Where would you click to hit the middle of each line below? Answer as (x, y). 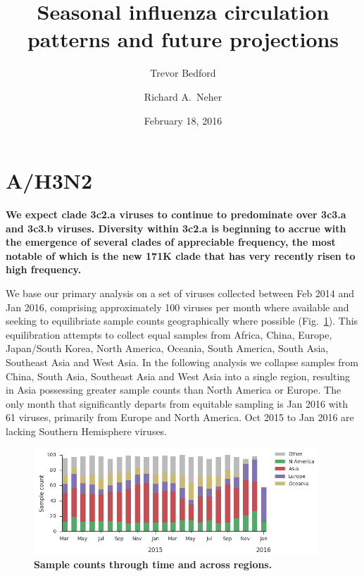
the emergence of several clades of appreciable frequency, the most (171, 242)
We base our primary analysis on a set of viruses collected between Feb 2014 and (180, 293)
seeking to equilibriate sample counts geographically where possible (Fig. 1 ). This (182, 321)
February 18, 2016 (183, 120)
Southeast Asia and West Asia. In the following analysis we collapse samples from (182, 362)
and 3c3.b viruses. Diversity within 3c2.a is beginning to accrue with (176, 228)
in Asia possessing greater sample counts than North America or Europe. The (174, 390)
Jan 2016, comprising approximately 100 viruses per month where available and (177, 307)
